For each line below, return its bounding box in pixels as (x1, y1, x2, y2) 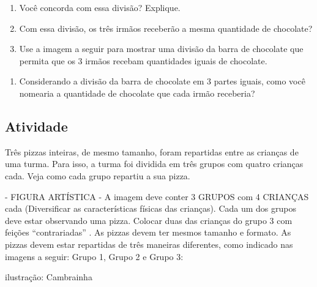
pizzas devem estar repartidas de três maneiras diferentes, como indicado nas (5, 237, 293, 250)
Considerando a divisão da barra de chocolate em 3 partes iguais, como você (19, 75, 305, 88)
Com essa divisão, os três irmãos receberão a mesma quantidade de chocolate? (19, 21, 313, 34)
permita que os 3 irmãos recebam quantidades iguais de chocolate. (19, 54, 267, 67)
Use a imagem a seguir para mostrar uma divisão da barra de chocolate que (19, 42, 304, 55)
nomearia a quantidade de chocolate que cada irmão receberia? (19, 86, 255, 99)
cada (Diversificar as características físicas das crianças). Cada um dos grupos (5, 202, 296, 215)
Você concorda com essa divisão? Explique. (19, 1, 181, 13)
